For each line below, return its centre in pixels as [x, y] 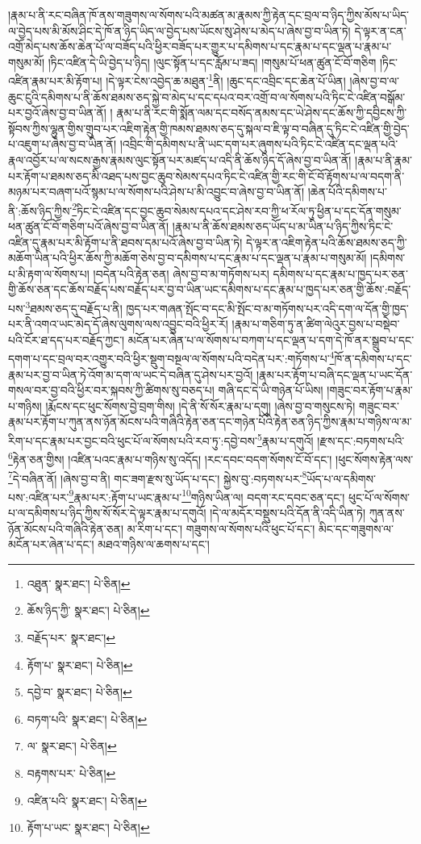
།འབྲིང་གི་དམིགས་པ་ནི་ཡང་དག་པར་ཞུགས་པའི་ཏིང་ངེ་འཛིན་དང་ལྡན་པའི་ [259, 144]
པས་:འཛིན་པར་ [39, 497]
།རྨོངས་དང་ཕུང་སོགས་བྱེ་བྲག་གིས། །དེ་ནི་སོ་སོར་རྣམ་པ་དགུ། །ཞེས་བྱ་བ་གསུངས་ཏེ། [200, 405]
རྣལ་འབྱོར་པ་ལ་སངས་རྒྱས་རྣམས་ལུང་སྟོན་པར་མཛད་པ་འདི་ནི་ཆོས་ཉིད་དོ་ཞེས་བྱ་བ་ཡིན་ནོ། [180, 160]
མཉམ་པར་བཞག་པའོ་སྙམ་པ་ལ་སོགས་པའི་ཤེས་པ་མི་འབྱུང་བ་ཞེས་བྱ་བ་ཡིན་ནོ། [156, 192]
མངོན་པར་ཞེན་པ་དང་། [51, 544]
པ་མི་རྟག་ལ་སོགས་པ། [49, 273]
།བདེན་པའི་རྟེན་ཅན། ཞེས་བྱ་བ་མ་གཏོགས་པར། [181, 273]
